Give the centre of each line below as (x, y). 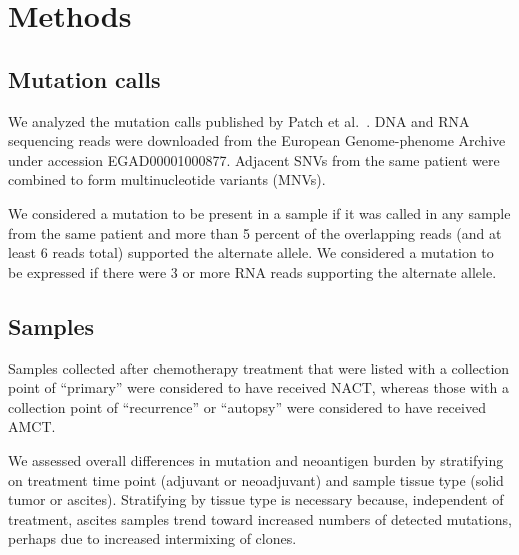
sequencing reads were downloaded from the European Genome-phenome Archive (257, 140)
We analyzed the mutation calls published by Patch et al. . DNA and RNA (239, 120)
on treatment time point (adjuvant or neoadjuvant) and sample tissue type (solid (256, 479)
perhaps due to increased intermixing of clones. (152, 538)
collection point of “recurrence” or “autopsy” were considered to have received (247, 406)
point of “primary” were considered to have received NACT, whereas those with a (258, 387)
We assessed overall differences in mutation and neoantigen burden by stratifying (256, 459)
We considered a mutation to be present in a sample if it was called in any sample (259, 212)
